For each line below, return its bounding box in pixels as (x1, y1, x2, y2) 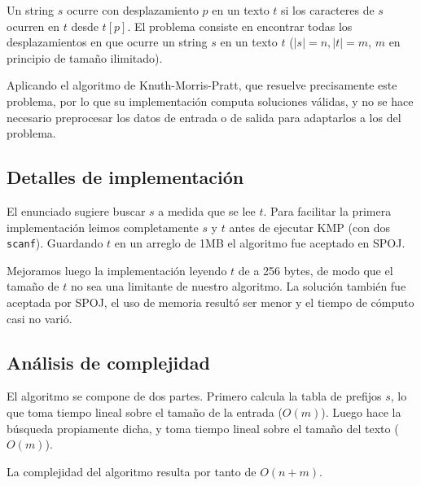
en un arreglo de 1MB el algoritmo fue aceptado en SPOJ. (114, 234, 406, 252)
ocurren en (7, 17, 60, 34)
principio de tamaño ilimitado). (7, 49, 163, 66)
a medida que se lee (158, 202, 256, 219)
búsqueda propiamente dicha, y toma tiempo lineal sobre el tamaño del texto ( (7, 419, 399, 436)
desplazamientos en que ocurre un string (7, 33, 208, 50)
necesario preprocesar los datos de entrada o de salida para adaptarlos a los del (7, 108, 401, 125)
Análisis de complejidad (7, 349, 210, 374)
